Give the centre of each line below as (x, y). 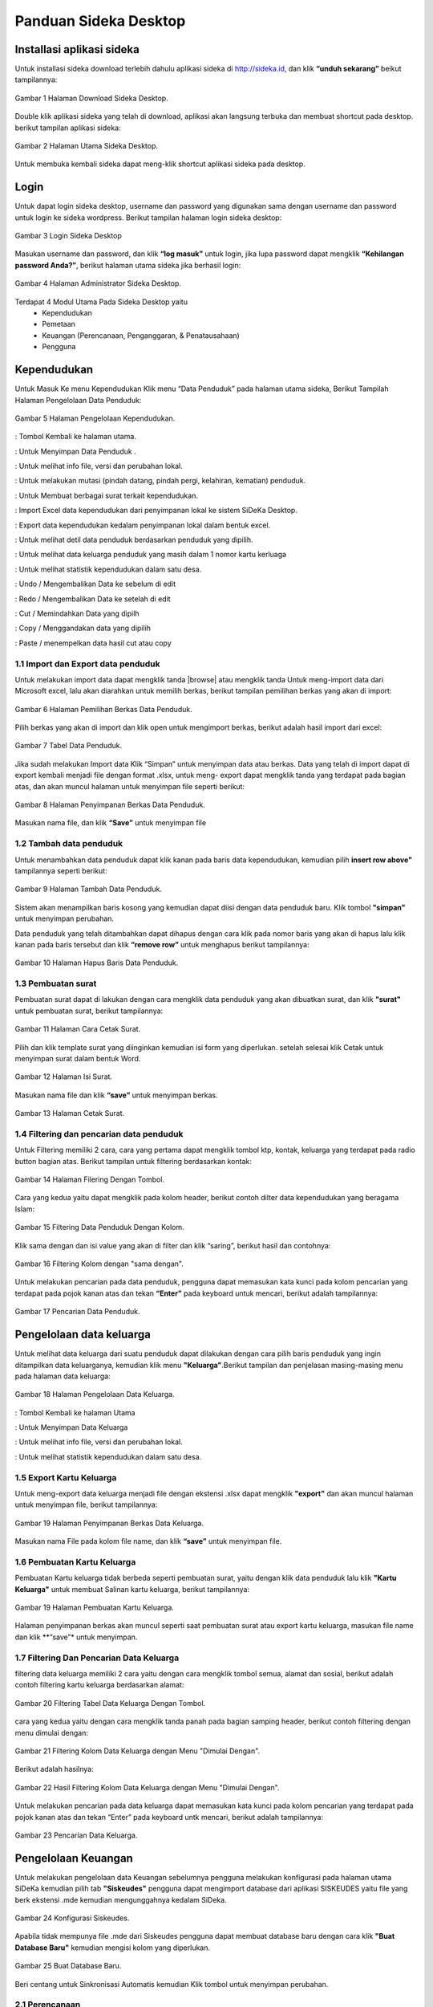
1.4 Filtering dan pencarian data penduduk (99, 1134)
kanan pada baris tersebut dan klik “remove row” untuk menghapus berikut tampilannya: (162, 944)
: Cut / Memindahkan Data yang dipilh (77, 613)
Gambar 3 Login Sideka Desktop (68, 236)
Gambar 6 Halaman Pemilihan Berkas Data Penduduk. (103, 709)
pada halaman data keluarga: (63, 1376)
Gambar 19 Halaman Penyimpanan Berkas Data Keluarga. (109, 1523)
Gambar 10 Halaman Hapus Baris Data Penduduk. (97, 963)
